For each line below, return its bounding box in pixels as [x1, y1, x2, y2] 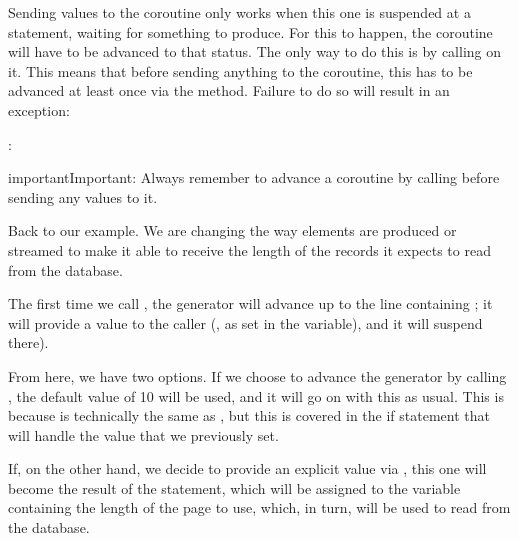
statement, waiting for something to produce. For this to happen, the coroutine [8, 21, 493, 42]
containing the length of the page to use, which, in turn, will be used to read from [8, 497, 511, 518]
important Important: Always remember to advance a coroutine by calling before [8, 167, 500, 188]
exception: [8, 99, 70, 120]
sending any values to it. [8, 186, 158, 207]
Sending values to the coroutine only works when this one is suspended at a [8, 2, 471, 22]
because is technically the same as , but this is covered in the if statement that [8, 405, 490, 426]
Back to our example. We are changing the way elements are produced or [8, 220, 457, 241]
